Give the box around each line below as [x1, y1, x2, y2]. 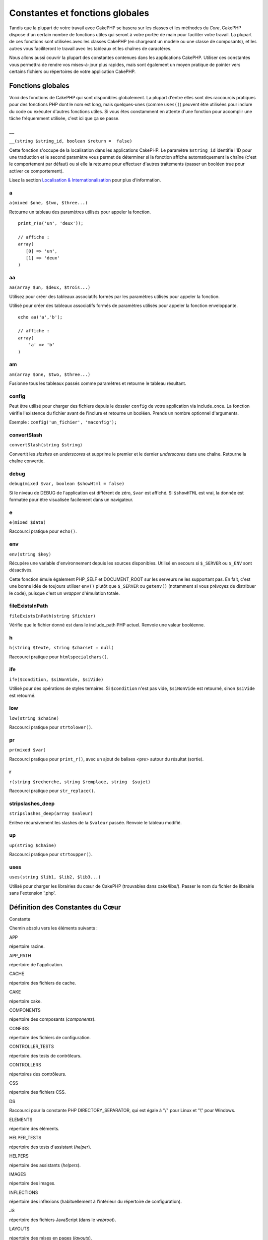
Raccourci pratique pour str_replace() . [9, 788, 95, 794]
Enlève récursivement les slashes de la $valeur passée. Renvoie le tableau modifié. [9, 819, 182, 825]
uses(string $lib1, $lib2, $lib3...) [9, 874, 101, 880]
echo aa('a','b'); [18, 314, 63, 320]
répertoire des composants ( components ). [9, 1016, 96, 1022]
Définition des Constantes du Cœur [9, 903, 121, 911]
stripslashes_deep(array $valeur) [9, 811, 93, 816]
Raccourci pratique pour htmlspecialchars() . [9, 654, 109, 660]
